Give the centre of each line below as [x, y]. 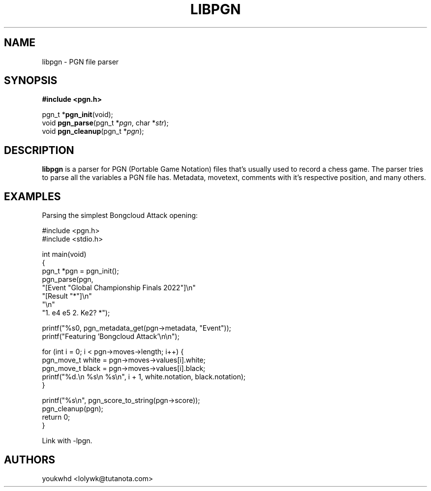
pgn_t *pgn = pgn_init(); [80, 271]
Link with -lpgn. [67, 441]
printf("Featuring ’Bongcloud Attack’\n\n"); [111, 337]
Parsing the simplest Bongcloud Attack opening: [120, 215]
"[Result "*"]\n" [67, 296]
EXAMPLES [32, 196]
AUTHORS [30, 460]
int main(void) [64, 254]
